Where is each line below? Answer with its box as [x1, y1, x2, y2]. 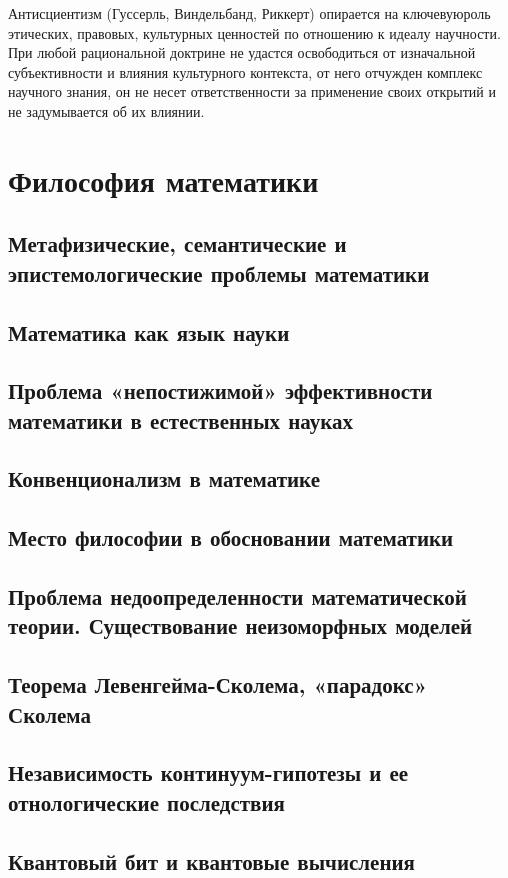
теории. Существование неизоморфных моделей [8, 610, 473, 641]
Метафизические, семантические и [8, 228, 347, 259]
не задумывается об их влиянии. [8, 100, 205, 121]
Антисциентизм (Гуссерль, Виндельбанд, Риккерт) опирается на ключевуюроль [8, 3, 491, 23]
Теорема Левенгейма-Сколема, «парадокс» [8, 669, 428, 700]
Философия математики [8, 159, 319, 200]
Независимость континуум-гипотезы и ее [8, 757, 409, 788]
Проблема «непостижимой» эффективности [8, 375, 433, 406]
